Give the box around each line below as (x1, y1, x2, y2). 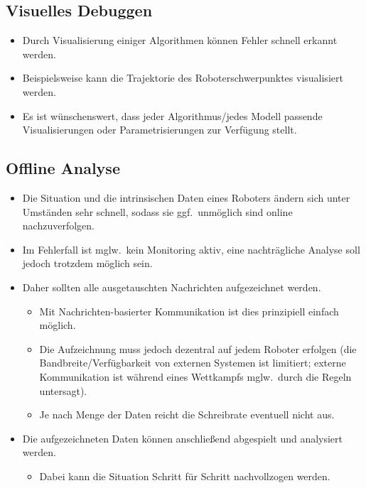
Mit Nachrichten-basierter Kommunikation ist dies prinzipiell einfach (39, 303, 339, 318)
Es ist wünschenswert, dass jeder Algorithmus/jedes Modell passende (22, 108, 323, 123)
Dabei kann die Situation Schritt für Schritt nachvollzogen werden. (39, 468, 330, 483)
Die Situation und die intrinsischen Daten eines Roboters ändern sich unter (22, 190, 350, 205)
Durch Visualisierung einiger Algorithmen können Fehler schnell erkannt (22, 33, 338, 48)
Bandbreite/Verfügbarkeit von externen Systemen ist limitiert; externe (39, 355, 346, 370)
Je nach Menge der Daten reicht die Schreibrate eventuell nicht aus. (39, 407, 335, 422)
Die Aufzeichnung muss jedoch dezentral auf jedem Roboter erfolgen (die (39, 341, 357, 356)
